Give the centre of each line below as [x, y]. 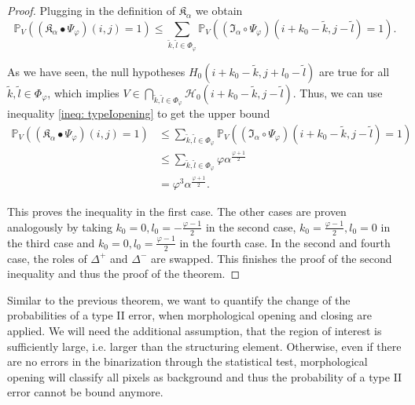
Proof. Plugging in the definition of [92, 10]
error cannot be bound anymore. [85, 392]
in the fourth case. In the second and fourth [285, 242]
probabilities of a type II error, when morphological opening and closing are [189, 315]
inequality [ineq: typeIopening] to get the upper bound [139, 113]
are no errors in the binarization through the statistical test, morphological [187, 361]
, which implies [83, 92]
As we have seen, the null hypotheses [96, 71]
